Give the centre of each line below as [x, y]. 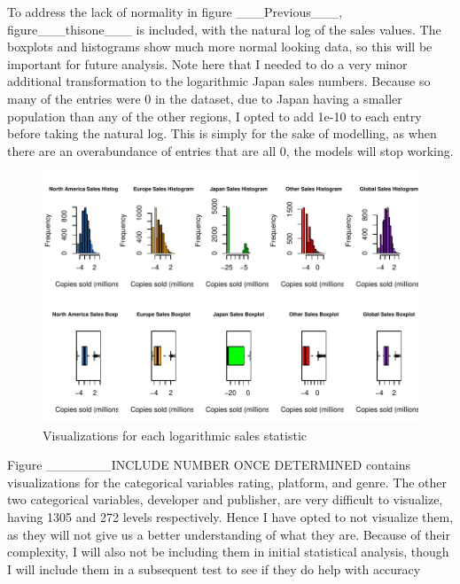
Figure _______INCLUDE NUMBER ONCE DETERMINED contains [209, 465]
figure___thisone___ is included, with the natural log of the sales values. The [224, 29]
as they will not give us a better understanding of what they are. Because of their [229, 534]
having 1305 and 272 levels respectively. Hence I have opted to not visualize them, [230, 516]
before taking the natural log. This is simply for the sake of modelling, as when [222, 133]
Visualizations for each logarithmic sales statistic [175, 435]
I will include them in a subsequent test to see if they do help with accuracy [214, 568]
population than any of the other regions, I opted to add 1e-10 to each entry [214, 116]
